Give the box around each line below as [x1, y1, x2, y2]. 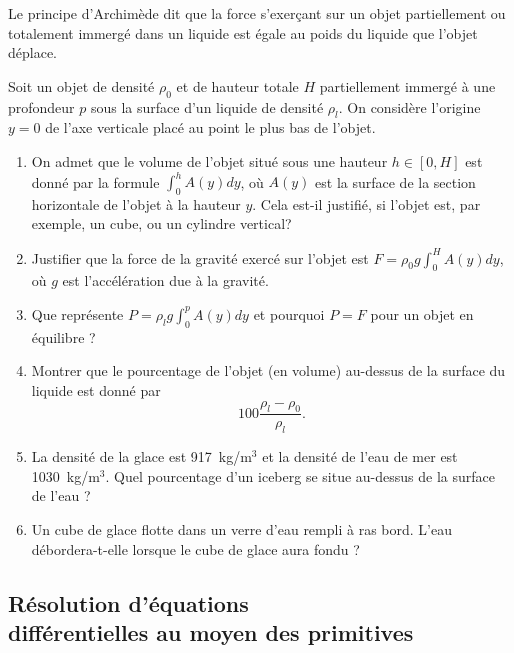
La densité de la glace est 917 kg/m [31, 446, 252, 467]
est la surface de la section [315, 171, 476, 192]
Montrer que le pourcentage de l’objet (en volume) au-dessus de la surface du [31, 360, 506, 381]
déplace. [8, 42, 57, 63]
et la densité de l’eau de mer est [262, 446, 458, 467]
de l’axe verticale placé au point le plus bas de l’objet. [45, 117, 376, 138]
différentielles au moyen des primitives [8, 616, 414, 647]
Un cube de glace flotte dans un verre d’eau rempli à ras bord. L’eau [31, 518, 452, 539]
